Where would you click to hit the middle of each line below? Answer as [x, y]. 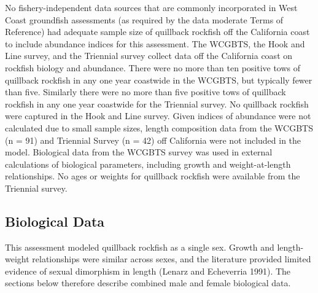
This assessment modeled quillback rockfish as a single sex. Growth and [140, 247]
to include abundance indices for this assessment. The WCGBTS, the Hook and [155, 43]
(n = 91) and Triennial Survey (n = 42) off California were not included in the [153, 140]
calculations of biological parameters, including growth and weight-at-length [148, 164]
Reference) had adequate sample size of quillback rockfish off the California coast [157, 32]
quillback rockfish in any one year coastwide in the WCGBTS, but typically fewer [159, 80]
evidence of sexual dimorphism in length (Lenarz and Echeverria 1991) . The [148, 271]
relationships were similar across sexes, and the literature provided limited [172, 259]
